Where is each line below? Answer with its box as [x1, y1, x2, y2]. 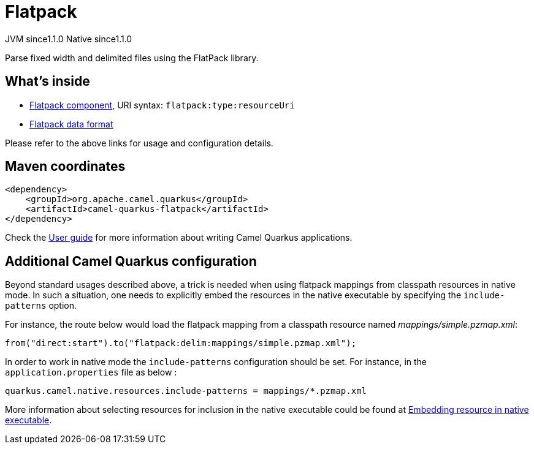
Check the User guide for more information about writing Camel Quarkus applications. [5, 232, 353, 243]
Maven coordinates [5, 159, 126, 175]
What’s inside [5, 74, 90, 89]
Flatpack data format [29, 118, 113, 129]
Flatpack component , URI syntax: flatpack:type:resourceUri [29, 99, 295, 110]
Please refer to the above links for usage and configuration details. [5, 137, 273, 148]
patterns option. [5, 300, 77, 311]
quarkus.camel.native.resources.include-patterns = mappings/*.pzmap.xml [5, 386, 367, 396]
